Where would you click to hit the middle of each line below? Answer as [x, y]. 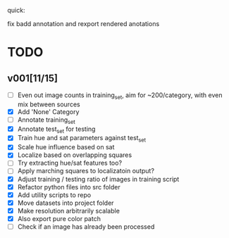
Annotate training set [46, 120]
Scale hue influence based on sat [66, 147]
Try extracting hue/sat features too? [69, 163]
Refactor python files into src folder [69, 187]
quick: [16, 10]
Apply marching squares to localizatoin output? [86, 171]
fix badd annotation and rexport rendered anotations [83, 24]
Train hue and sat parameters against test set [82, 139]
